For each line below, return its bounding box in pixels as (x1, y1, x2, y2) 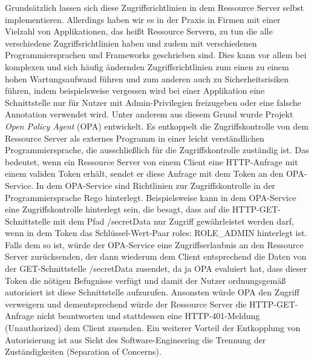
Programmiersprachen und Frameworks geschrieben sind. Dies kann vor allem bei (5, 48, 307, 61)
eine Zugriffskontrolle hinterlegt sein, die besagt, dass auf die (5, 203, 230, 216)
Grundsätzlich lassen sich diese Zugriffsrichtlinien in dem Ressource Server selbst (5, 1, 304, 13)
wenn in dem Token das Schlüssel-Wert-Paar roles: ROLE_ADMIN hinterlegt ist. (5, 226, 307, 239)
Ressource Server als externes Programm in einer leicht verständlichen (5, 131, 264, 144)
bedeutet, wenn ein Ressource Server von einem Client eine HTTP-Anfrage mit (5, 155, 298, 168)
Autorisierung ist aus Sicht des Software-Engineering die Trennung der (5, 333, 266, 346)
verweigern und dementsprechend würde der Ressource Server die (5, 297, 247, 310)
